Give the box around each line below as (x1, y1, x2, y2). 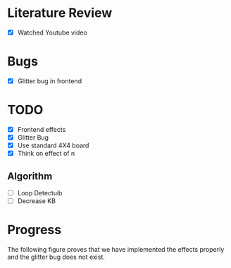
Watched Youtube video (17, 28, 88, 37)
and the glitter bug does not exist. (7, 252, 106, 262)
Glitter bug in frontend (17, 76, 82, 85)
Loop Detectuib (17, 189, 63, 197)
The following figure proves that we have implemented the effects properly (7, 245, 225, 254)
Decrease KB (17, 197, 56, 205)
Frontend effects (17, 125, 66, 133)
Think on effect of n (17, 150, 75, 158)
